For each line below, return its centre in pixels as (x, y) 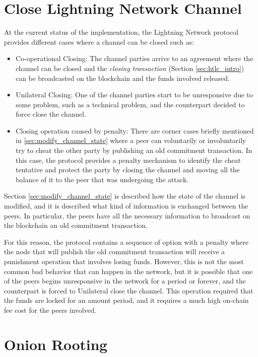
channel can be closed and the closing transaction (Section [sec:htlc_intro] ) (130, 68)
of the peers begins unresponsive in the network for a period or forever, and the (125, 281)
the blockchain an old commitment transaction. (76, 225)
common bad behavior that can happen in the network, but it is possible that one (129, 271)
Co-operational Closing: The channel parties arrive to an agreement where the (134, 58)
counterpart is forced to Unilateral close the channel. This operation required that (129, 290)
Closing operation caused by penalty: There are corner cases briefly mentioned (135, 130)
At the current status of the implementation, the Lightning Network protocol (121, 32)
